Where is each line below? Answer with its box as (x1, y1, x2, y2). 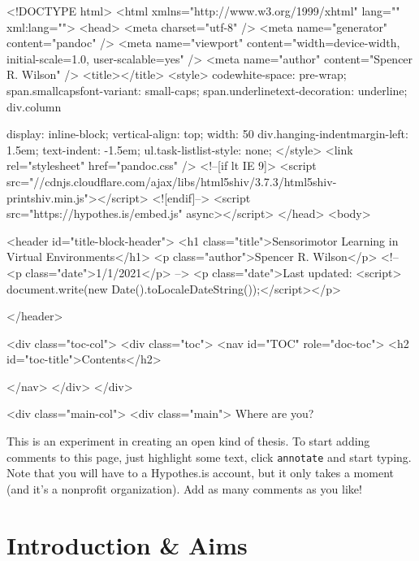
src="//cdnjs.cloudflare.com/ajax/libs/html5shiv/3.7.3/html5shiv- (6, 172, 337, 189)
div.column (6, 98, 62, 115)
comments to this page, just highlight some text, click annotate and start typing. (6, 448, 412, 465)
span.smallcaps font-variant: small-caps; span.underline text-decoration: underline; (6, 81, 408, 98)
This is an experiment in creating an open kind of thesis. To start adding (6, 433, 370, 450)
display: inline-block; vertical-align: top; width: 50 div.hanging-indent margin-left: (6, 125, 408, 142)
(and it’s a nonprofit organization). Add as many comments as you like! (6, 480, 362, 497)
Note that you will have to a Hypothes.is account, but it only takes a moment (6, 464, 394, 481)
